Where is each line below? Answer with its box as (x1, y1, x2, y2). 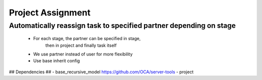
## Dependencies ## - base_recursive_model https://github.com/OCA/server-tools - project (9, 69, 194, 75)
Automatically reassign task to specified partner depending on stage (9, 21, 236, 30)
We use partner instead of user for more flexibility (33, 51, 133, 57)
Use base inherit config (33, 58, 80, 64)
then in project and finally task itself (45, 42, 117, 48)
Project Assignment (9, 7, 91, 18)
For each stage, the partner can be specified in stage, (33, 36, 141, 41)
